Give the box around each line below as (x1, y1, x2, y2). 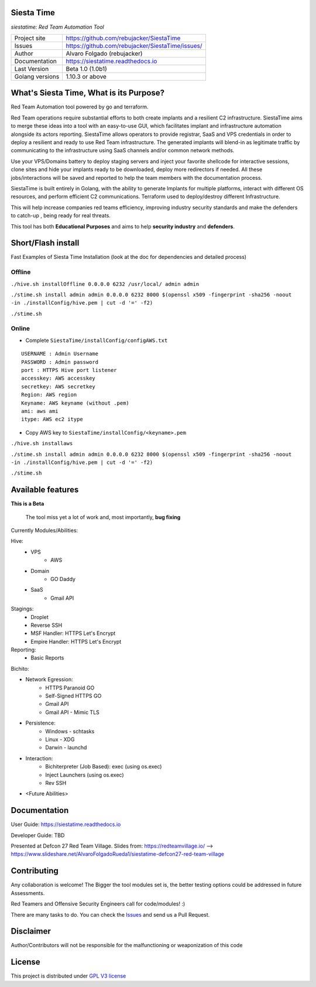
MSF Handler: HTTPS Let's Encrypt (30, 630, 116, 637)
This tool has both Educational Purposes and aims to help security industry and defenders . (11, 223, 235, 230)
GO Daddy (50, 575, 76, 582)
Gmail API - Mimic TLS (45, 709, 99, 716)
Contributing (11, 866, 59, 876)
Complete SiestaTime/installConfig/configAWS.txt (25, 337, 168, 344)
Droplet (30, 613, 49, 620)
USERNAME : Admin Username (21, 350, 99, 357)
